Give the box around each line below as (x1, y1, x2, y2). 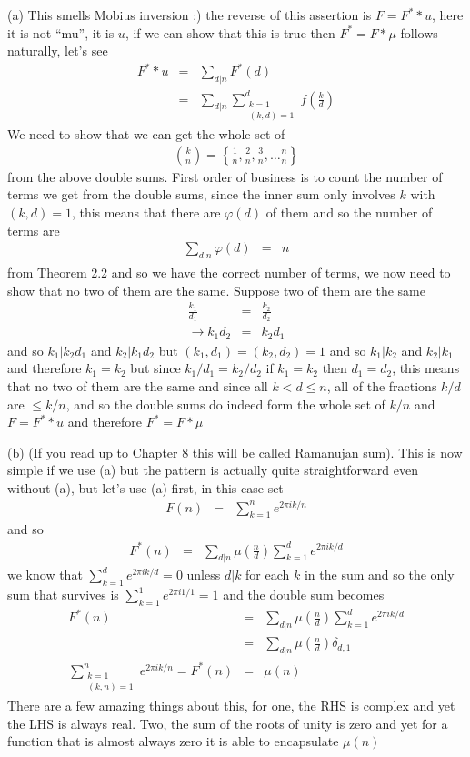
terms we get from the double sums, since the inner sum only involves (7, 185, 395, 204)
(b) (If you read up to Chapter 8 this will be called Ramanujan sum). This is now (7, 442, 463, 461)
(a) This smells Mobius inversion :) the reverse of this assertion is (7, 5, 372, 24)
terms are (7, 220, 60, 239)
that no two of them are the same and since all (7, 376, 268, 395)
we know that (7, 565, 83, 584)
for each (245, 565, 290, 584)
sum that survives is (7, 585, 119, 604)
